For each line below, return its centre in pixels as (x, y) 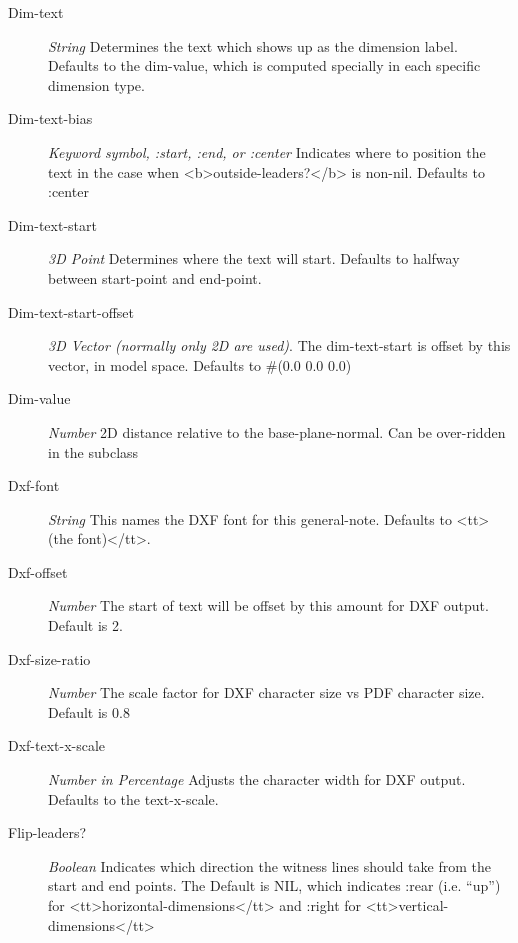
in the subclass (93, 451)
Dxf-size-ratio (49, 658)
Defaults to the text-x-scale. (133, 798)
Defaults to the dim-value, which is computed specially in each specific (264, 65)
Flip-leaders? (47, 832)
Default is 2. (85, 625)
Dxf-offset (38, 571)
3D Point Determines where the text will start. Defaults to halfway (254, 258)
